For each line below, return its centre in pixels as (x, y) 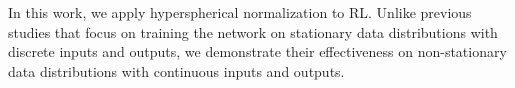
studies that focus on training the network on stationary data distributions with (253, 31)
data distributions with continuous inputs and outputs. (176, 70)
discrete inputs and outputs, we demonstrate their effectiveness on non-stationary (257, 51)
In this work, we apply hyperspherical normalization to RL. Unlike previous (240, 12)
